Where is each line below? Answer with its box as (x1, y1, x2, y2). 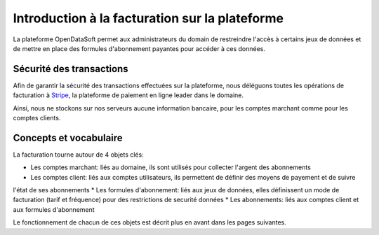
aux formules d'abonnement (13, 205, 95, 213)
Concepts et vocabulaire (13, 131, 123, 143)
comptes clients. (13, 114, 61, 122)
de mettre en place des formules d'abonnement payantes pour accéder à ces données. (13, 44, 266, 52)
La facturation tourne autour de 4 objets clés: (13, 150, 144, 159)
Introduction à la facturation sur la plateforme (13, 10, 284, 26)
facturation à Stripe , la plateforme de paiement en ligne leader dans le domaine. (13, 91, 244, 99)
